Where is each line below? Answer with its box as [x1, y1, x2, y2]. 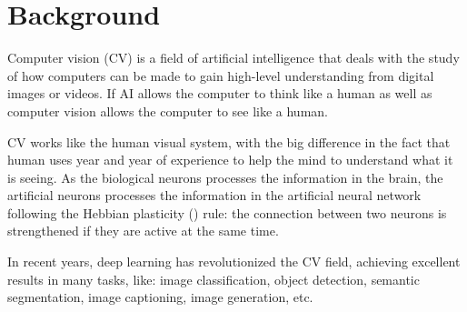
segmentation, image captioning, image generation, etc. [7, 287, 313, 307]
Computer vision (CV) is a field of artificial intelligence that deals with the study [7, 48, 460, 67]
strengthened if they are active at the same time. [7, 221, 279, 240]
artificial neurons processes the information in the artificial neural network [7, 186, 422, 205]
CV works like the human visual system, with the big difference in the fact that [7, 132, 451, 151]
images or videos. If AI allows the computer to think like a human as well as [7, 84, 432, 103]
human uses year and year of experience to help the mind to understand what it [7, 150, 453, 169]
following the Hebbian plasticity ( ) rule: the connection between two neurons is [7, 203, 447, 222]
